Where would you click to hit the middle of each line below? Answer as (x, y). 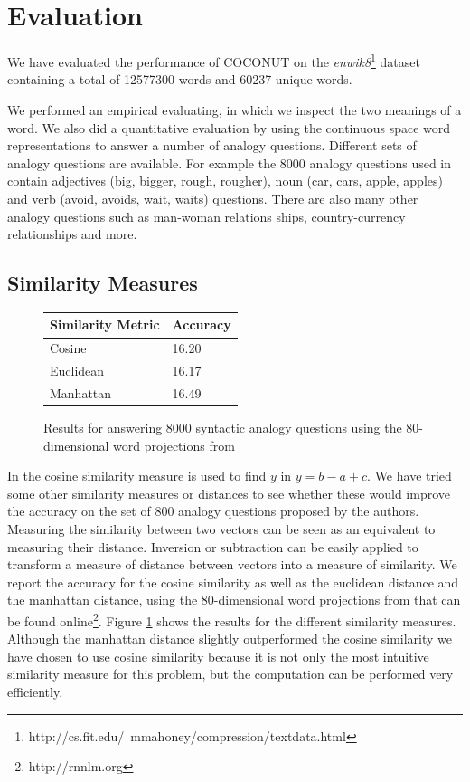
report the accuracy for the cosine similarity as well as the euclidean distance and (233, 582)
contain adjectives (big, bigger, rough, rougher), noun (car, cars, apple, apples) (225, 181)
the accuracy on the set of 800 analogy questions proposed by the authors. (213, 511)
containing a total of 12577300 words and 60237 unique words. (180, 79)
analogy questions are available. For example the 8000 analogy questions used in (230, 162)
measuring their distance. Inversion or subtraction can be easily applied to (213, 546)
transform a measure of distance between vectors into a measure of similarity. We (232, 564)
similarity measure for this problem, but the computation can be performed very (230, 674)
